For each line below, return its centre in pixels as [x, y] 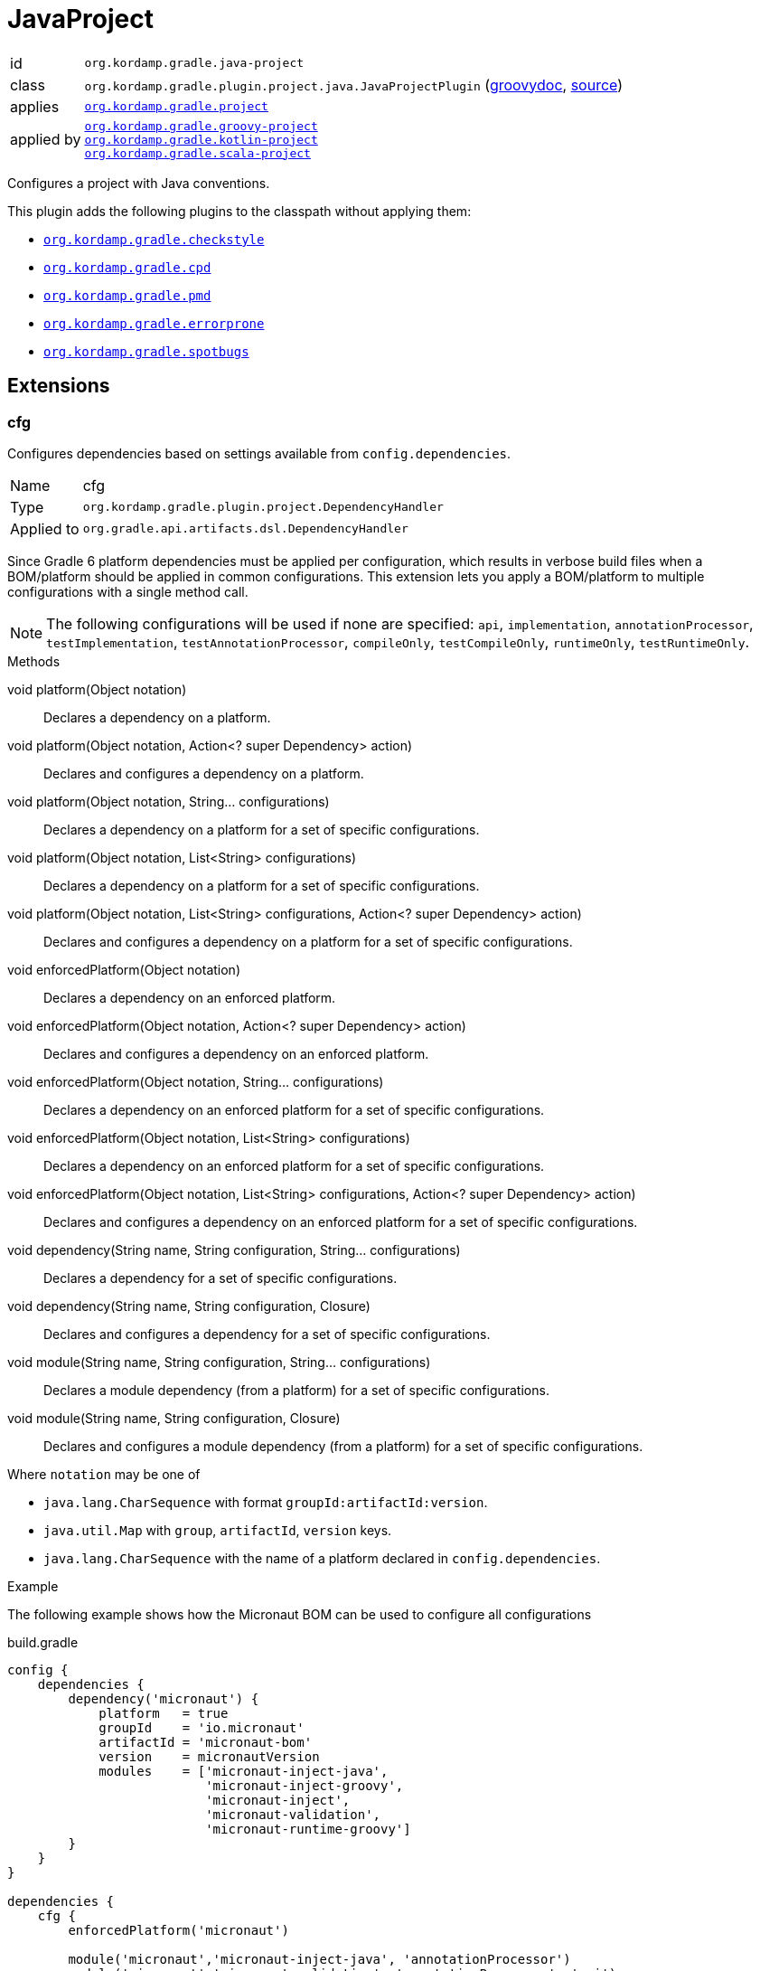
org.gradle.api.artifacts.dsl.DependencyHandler [245, 529]
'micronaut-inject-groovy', [305, 1785]
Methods [34, 661]
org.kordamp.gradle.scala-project [197, 153]
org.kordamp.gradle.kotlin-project [201, 139]
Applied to [45, 528]
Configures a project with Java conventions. [139, 183]
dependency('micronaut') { [164, 1698]
